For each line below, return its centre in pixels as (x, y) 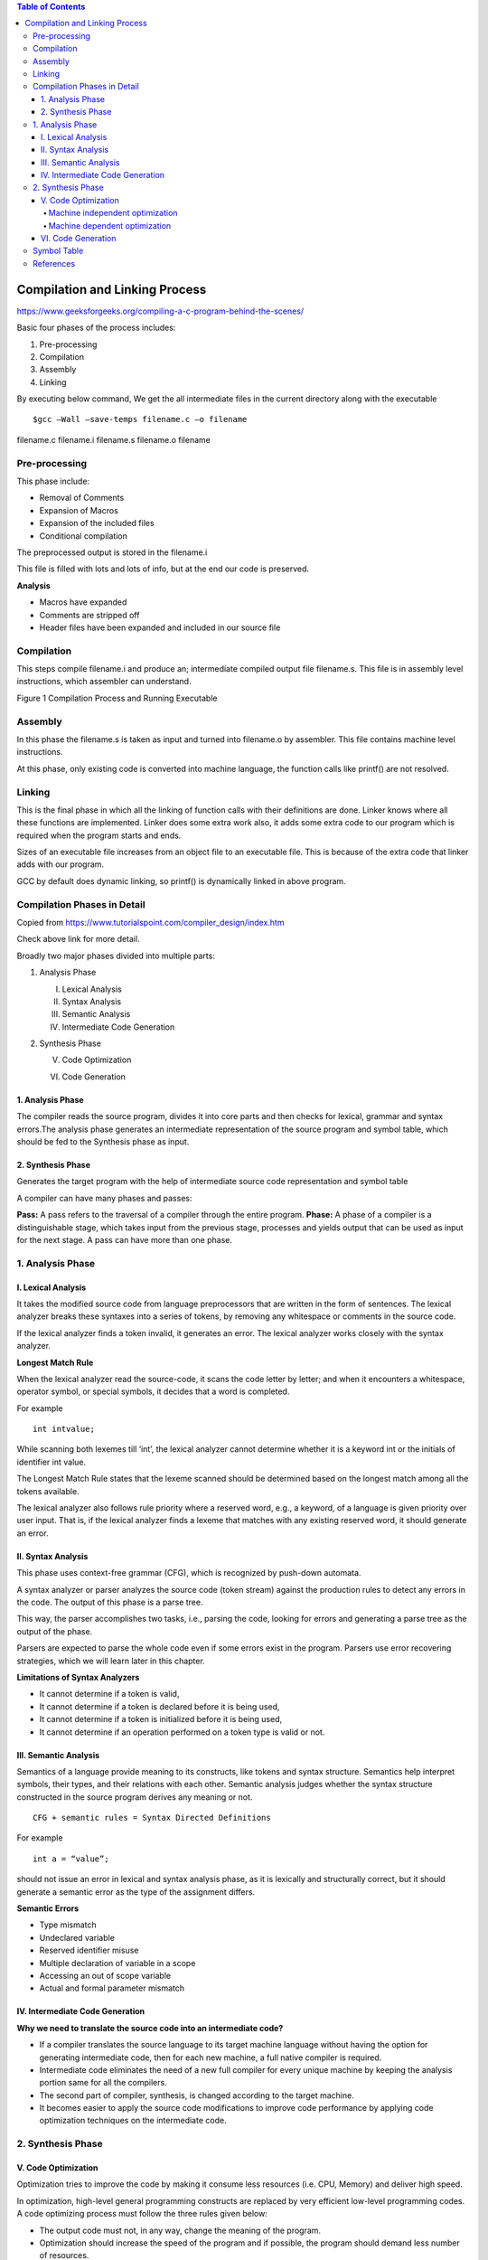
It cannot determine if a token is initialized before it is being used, (161, 1719)
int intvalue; (64, 1429)
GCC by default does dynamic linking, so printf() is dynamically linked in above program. (182, 880)
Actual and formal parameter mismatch (112, 1988)
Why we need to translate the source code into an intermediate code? (150, 2028)
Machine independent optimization (113, 213)
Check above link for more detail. (78, 939)
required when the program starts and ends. (99, 835)
